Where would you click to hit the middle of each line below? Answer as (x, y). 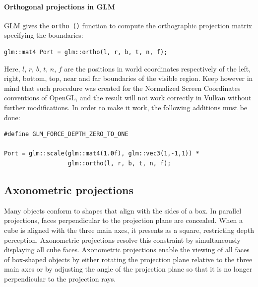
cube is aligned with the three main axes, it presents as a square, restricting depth (129, 230)
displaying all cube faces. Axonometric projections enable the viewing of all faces (127, 250)
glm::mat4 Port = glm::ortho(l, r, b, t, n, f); (86, 52)
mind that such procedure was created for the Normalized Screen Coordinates (122, 88)
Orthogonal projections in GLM (60, 6)
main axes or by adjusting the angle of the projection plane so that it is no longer (128, 269)
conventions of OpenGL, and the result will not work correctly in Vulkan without (128, 98)
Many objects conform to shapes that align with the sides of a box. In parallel (123, 210)
